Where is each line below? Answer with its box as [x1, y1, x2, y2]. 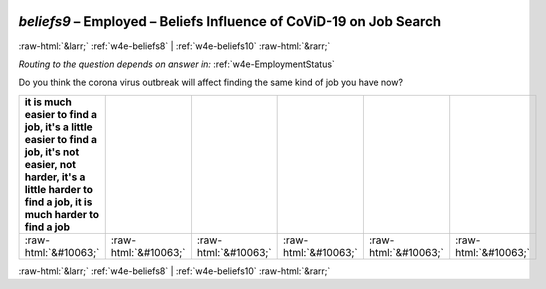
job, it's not [24, 145, 80, 159]
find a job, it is [24, 195, 93, 209]
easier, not [24, 157, 77, 171]
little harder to [24, 182, 94, 196]
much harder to [24, 207, 100, 221]
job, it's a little [24, 120, 94, 134]
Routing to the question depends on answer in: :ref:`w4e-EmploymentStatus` [18, 58, 335, 70]
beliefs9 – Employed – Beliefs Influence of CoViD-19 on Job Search [18, 13, 442, 30]
